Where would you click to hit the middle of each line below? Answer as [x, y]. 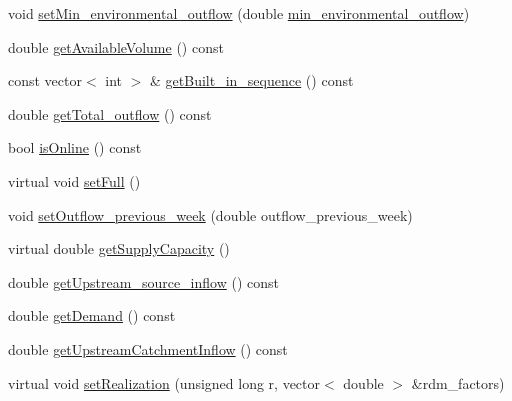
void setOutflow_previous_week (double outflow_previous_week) [210, 214]
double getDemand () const [92, 315]
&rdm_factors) [458, 382]
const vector [45, 80]
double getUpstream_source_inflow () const [143, 281]
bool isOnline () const [75, 147]
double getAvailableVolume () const [116, 46]
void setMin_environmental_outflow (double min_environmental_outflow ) [239, 13]
